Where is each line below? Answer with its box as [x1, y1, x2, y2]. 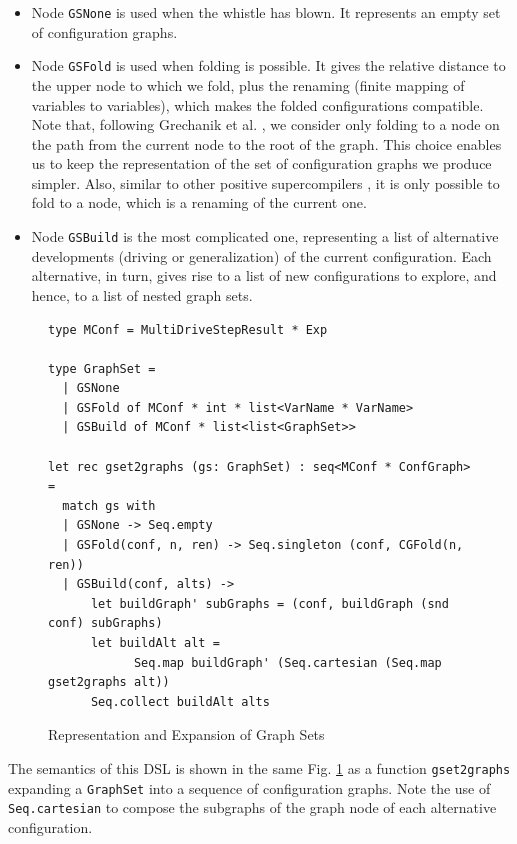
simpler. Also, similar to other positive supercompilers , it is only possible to [31, 172, 500, 193]
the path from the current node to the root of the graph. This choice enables [31, 133, 502, 154]
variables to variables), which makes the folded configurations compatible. [31, 94, 484, 115]
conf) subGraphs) [48, 616, 163, 631]
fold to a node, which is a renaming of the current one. [31, 192, 367, 213]
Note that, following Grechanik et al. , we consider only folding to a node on [31, 114, 500, 135]
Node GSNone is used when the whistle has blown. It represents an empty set [31, 2, 501, 22]
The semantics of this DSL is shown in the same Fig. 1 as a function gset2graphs [8, 757, 511, 778]
